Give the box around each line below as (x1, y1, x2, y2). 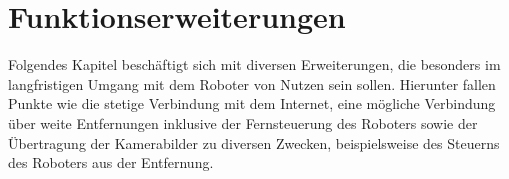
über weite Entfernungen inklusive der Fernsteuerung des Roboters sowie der (8, 112, 478, 133)
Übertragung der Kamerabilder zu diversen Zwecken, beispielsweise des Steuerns (8, 132, 500, 153)
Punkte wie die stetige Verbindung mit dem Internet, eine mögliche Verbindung (8, 93, 496, 114)
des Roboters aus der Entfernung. (8, 152, 214, 173)
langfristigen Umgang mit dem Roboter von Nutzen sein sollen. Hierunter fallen (8, 73, 496, 94)
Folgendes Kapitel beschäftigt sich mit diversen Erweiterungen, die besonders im (8, 54, 501, 75)
